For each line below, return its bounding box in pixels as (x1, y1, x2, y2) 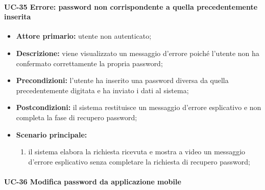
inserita (4, 11, 31, 22)
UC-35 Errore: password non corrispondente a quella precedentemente (4, 1, 258, 12)
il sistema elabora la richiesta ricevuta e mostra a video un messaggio (28, 146, 246, 157)
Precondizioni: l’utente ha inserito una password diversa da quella (16, 75, 229, 86)
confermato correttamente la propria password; (16, 58, 163, 68)
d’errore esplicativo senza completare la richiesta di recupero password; (28, 156, 250, 167)
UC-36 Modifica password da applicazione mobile (4, 176, 181, 186)
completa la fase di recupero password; (16, 112, 137, 122)
